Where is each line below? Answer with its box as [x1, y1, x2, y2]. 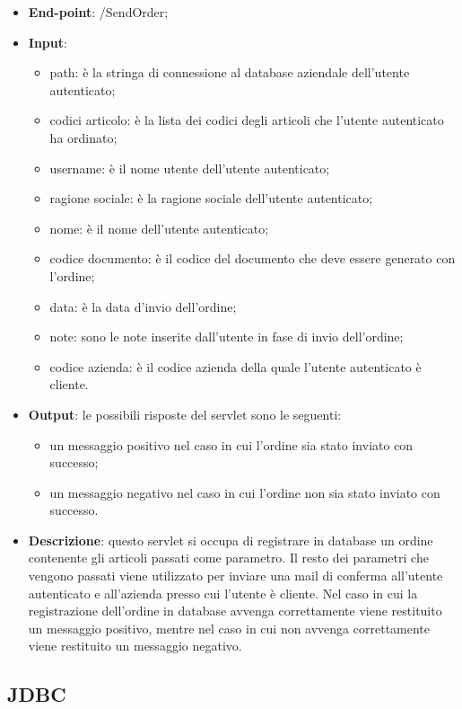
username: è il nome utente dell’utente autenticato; [49, 158, 330, 177]
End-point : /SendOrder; [28, 3, 169, 21]
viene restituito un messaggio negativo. [28, 636, 242, 655]
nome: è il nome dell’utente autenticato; [49, 218, 269, 237]
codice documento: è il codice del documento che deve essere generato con [49, 249, 456, 268]
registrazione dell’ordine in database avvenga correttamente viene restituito [28, 601, 442, 620]
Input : [28, 32, 67, 51]
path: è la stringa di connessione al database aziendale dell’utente [49, 63, 410, 82]
